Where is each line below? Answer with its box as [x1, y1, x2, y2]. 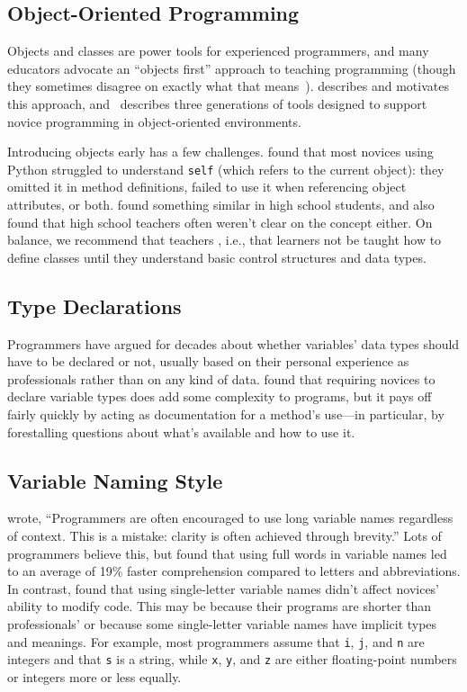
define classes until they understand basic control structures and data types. [7, 247, 427, 266]
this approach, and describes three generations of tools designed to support [7, 94, 427, 112]
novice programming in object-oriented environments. [7, 112, 301, 130]
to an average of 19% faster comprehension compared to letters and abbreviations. [7, 562, 461, 580]
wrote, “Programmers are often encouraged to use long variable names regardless [7, 508, 454, 527]
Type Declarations [7, 292, 182, 319]
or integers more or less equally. [7, 667, 182, 686]
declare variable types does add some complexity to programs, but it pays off [7, 387, 432, 406]
